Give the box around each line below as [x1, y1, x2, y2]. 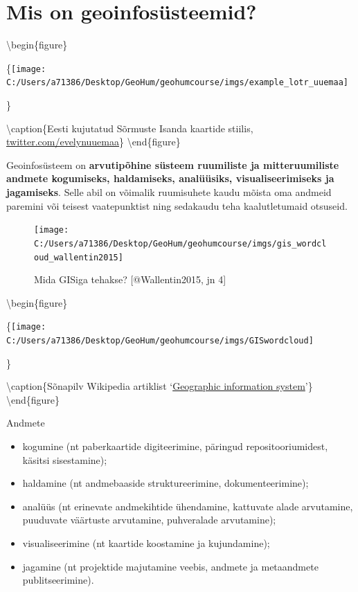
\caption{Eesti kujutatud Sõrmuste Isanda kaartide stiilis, [6, 120, 253, 135]
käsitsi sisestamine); [22, 452, 107, 467]
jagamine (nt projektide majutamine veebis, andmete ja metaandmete [22, 559, 319, 573]
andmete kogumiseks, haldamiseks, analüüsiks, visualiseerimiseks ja [6, 171, 334, 186]
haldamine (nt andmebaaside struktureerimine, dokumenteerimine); [22, 476, 309, 490]
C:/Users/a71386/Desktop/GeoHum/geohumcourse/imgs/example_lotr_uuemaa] [6, 78, 348, 88]
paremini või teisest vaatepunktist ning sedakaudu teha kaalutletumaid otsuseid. [6, 198, 348, 213]
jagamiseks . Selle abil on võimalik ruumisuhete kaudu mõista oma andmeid [6, 185, 332, 199]
